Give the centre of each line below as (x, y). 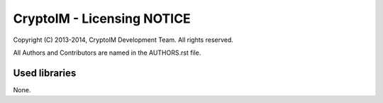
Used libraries (45, 73)
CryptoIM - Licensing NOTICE (102, 18)
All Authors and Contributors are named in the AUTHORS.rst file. (107, 53)
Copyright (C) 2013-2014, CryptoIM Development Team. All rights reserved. (123, 40)
